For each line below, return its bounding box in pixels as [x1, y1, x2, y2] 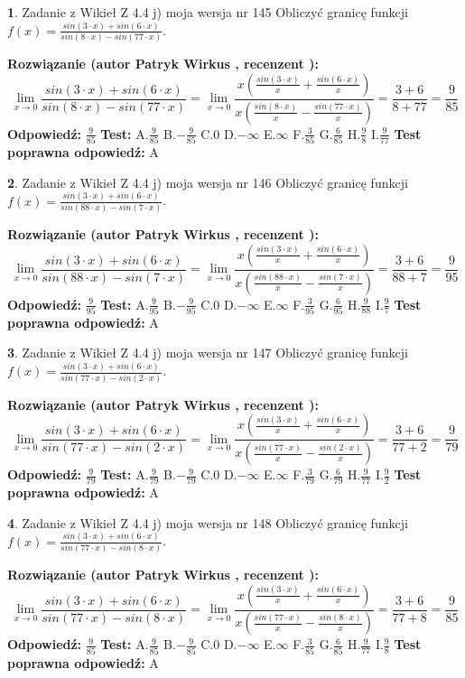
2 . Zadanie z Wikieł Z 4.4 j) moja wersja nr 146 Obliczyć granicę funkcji [7, 172, 408, 191]
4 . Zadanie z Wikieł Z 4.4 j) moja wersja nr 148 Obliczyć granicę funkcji [7, 513, 408, 532]
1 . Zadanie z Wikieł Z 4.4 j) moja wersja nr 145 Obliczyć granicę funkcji [7, 3, 408, 21]
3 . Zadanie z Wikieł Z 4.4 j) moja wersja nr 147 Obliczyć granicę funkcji [7, 343, 408, 362]
